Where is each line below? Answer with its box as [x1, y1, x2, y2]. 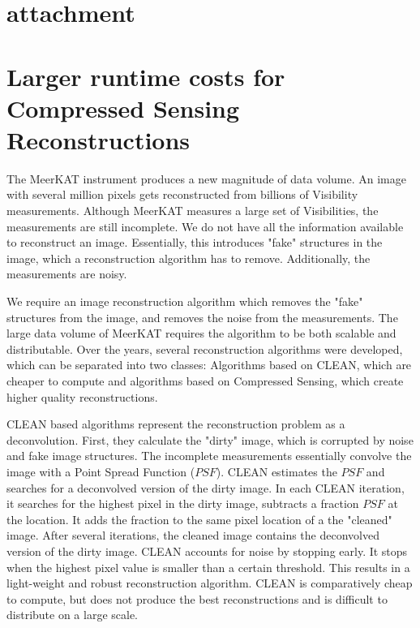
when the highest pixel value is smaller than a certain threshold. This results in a [6, 558, 410, 575]
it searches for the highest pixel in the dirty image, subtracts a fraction [6, 495, 359, 512]
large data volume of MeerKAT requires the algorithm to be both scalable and [6, 325, 396, 342]
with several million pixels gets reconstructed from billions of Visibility [6, 186, 358, 203]
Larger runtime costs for [6, 59, 285, 92]
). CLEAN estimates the [216, 462, 337, 480]
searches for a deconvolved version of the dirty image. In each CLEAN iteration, [6, 479, 405, 496]
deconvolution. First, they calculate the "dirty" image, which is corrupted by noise [6, 431, 414, 448]
